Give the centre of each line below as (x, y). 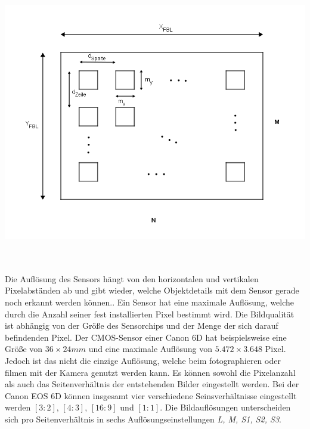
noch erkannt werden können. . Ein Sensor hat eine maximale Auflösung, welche (150, 302)
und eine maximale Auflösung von (150, 349)
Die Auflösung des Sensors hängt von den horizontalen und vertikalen (132, 278)
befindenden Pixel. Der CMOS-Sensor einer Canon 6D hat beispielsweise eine (146, 337)
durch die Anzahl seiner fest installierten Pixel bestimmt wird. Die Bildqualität (150, 314)
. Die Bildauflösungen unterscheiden (225, 407)
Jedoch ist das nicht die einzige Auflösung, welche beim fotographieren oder (143, 360)
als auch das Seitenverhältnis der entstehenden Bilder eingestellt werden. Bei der (152, 384)
